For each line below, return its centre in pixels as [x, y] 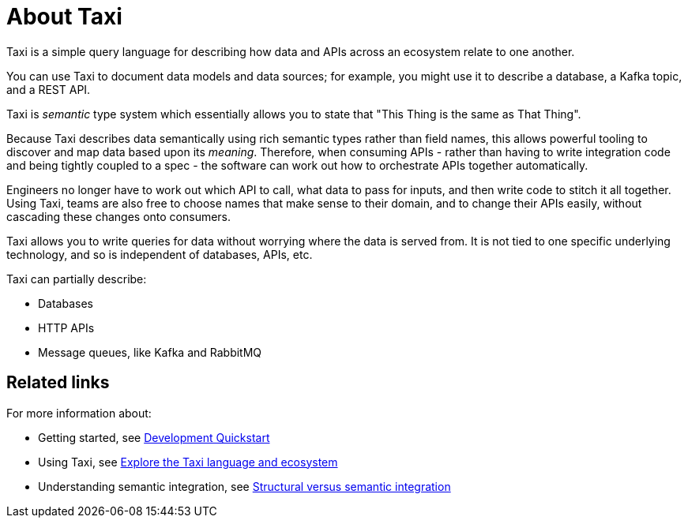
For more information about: [79, 413]
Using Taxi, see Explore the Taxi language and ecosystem [188, 462]
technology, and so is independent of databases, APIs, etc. [160, 254]
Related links [58, 383]
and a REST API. [49, 89]
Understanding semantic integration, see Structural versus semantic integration [244, 486]
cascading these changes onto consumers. [119, 216]
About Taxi [64, 17]
